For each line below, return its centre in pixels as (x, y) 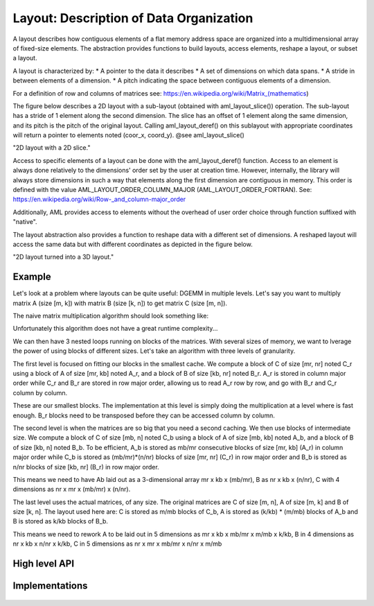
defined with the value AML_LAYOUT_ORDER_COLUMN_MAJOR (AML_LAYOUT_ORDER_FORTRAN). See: (162, 190)
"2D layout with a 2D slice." (52, 148)
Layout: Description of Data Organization (133, 18)
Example (32, 277)
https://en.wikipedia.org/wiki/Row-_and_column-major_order (99, 199)
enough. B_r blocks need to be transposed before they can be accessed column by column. (144, 415)
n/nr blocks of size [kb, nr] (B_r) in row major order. (86, 467)
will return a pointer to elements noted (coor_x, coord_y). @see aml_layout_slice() (129, 135)
